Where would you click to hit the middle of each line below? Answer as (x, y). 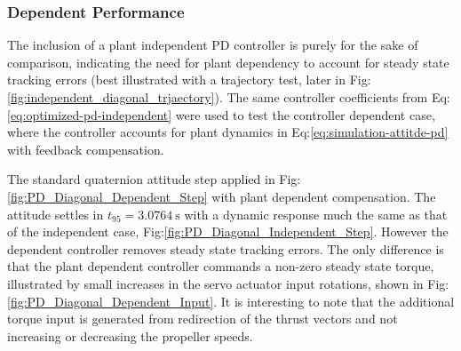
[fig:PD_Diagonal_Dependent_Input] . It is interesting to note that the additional (231, 301)
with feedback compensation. (86, 149)
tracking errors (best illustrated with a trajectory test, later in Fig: (189, 80)
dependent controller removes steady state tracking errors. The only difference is (226, 248)
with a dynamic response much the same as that (316, 214)
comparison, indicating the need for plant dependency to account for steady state (228, 62)
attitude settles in (56, 214)
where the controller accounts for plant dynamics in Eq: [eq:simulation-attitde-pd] (228, 132)
